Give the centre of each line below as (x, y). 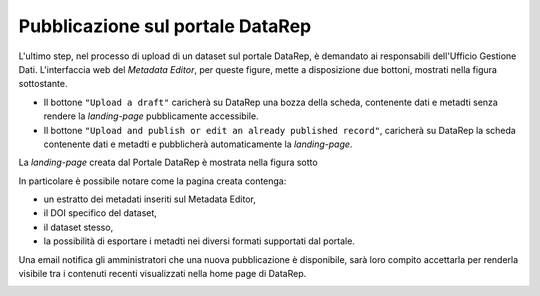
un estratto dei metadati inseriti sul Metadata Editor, (150, 199)
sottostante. (43, 84)
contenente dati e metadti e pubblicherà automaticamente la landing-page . (198, 144)
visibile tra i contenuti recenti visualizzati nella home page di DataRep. (162, 274)
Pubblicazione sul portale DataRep (165, 26)
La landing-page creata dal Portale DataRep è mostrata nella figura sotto (168, 162)
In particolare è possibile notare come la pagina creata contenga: (152, 181)
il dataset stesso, (78, 227)
